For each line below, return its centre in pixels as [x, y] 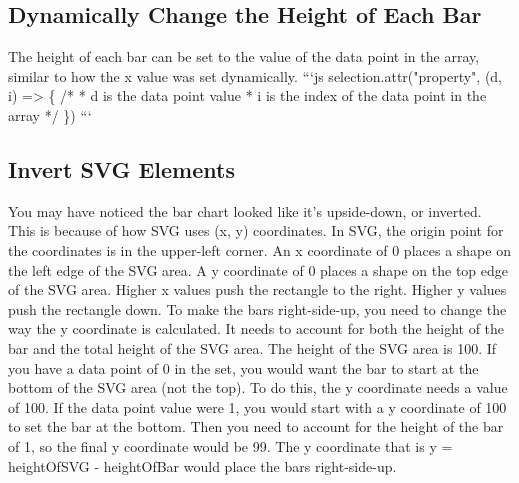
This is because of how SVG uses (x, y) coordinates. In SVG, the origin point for [256, 230]
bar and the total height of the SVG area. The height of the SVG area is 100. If [252, 347]
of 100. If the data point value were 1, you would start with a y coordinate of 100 [257, 406]
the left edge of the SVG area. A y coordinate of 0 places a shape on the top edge [258, 269]
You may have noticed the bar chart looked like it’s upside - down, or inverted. [245, 210]
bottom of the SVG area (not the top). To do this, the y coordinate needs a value [258, 387]
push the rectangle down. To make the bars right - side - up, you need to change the [257, 308]
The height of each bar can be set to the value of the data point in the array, [244, 56]
